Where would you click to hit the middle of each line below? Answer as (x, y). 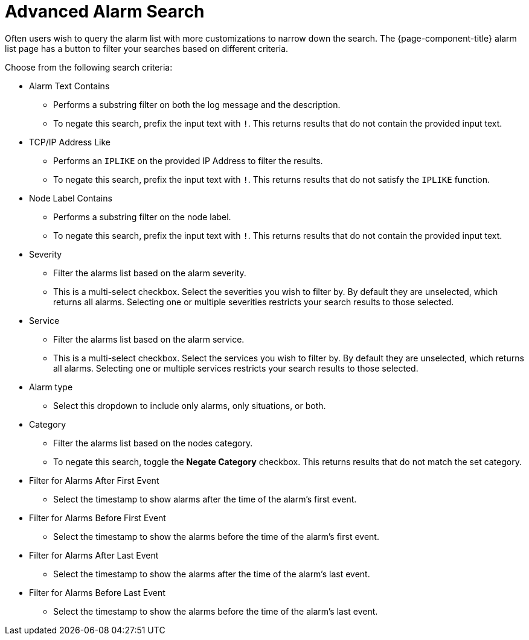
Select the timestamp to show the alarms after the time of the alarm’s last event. (212, 574)
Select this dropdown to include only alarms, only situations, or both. (190, 405)
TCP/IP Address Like (70, 142)
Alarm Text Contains (69, 86)
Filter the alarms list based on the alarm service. (149, 339)
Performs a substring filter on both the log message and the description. (197, 104)
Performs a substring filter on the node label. (142, 217)
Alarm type (51, 387)
